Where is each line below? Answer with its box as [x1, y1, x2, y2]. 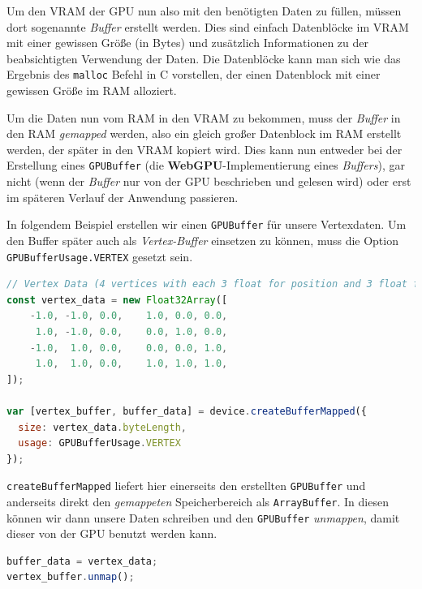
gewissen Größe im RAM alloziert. [6, 82, 177, 99]
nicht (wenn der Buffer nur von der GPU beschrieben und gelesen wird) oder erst [6, 173, 411, 190]
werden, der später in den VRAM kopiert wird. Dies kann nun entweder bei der [6, 140, 403, 157]
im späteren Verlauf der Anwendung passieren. [6, 188, 239, 205]
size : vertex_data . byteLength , [18, 421, 187, 433]
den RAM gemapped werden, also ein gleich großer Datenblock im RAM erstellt [6, 125, 402, 142]
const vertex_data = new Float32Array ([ [6, 294, 228, 306]
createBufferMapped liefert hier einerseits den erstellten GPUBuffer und [6, 477, 366, 494]
